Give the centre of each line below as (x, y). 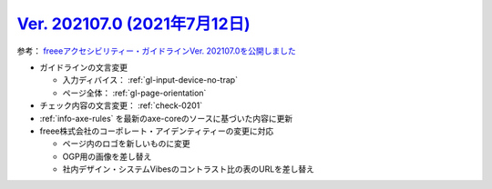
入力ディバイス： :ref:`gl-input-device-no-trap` (150, 80)
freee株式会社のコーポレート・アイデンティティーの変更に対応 (157, 131)
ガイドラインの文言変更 (83, 67)
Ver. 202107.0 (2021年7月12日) (133, 24)
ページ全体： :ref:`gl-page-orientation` (134, 93)
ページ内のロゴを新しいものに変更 (126, 144)
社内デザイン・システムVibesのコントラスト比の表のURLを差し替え (188, 169)
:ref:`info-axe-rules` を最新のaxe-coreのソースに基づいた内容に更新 (166, 118)
